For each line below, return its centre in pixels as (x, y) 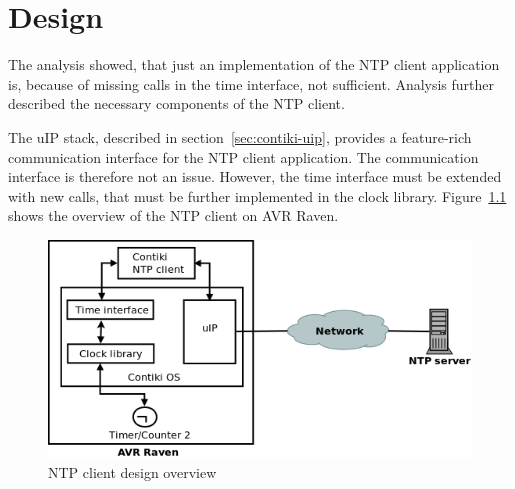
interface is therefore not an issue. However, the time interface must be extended (255, 176)
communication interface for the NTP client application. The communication (243, 156)
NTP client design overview (132, 471)
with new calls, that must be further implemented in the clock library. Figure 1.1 (257, 195)
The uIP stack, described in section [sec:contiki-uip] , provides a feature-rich (240, 136)
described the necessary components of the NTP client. (176, 103)
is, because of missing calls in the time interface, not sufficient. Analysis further (251, 83)
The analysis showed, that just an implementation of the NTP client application (254, 64)
